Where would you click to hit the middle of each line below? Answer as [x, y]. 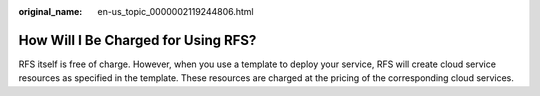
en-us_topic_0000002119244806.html [175, 11]
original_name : [50, 11]
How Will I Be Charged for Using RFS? [137, 40]
